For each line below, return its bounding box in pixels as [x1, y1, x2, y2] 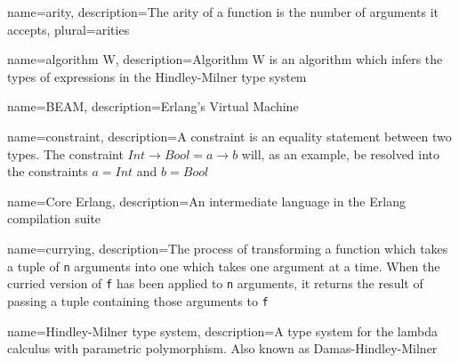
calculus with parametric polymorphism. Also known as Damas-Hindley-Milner [7, 339, 438, 358]
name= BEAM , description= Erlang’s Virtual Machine [7, 97, 299, 116]
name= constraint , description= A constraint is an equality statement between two [7, 126, 452, 145]
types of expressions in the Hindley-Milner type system [7, 67, 307, 85]
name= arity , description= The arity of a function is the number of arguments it [7, 3, 439, 20]
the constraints [7, 162, 88, 181]
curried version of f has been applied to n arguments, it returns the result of [7, 274, 423, 293]
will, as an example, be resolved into [241, 144, 440, 163]
